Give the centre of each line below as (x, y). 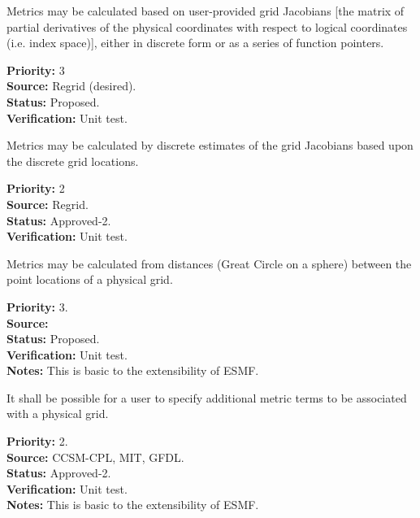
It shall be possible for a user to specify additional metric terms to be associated (207, 397)
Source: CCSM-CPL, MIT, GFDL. (95, 457)
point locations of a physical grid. (90, 279)
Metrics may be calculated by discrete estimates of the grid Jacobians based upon (210, 145)
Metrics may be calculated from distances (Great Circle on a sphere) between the (209, 263)
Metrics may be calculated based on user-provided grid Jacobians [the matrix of (206, 11)
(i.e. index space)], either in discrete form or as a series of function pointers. (195, 43)
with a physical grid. (58, 414)
